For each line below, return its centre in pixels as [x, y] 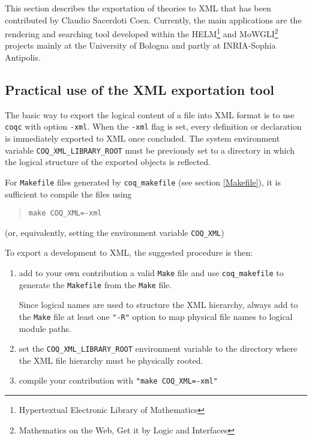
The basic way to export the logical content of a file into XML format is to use [150, 114]
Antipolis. [23, 57]
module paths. [45, 328]
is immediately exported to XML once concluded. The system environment [142, 138]
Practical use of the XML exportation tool [140, 90]
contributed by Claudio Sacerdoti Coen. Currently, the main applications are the [153, 20]
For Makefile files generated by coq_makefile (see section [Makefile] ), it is [143, 182]
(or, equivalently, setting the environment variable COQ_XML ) [115, 232]
